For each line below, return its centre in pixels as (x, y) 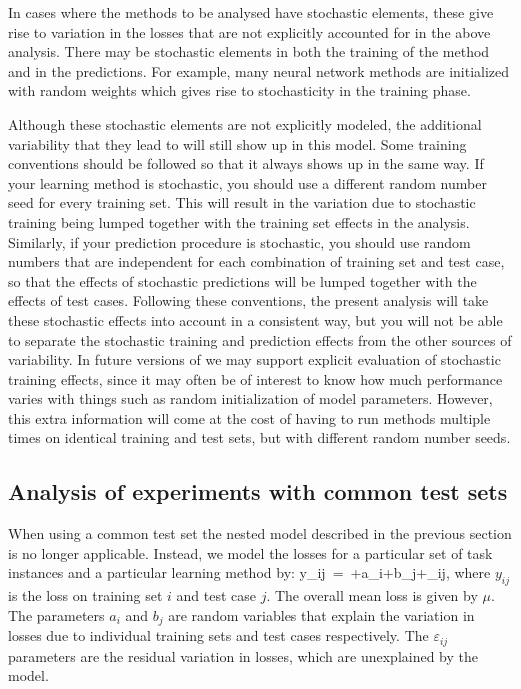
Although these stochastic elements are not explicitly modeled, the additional (245, 123)
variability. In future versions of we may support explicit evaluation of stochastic (254, 359)
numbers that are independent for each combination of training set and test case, (256, 261)
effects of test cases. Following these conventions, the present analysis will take (248, 300)
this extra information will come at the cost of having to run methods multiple (249, 417)
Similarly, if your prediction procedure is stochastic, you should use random (239, 241)
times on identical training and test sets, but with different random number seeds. (259, 437)
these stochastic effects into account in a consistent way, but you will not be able (255, 319)
